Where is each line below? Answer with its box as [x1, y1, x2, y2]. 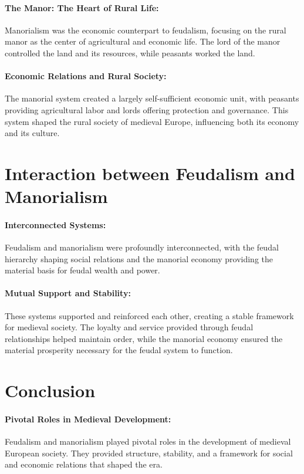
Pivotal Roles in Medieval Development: [5, 413, 171, 425]
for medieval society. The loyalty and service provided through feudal [5, 321, 254, 333]
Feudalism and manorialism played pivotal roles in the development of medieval [5, 435, 291, 448]
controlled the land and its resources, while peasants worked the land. [5, 46, 255, 59]
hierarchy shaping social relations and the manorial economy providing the [5, 252, 273, 265]
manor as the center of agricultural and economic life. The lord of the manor [5, 35, 281, 48]
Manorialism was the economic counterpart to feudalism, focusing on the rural [5, 23, 286, 36]
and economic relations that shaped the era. [5, 458, 163, 470]
